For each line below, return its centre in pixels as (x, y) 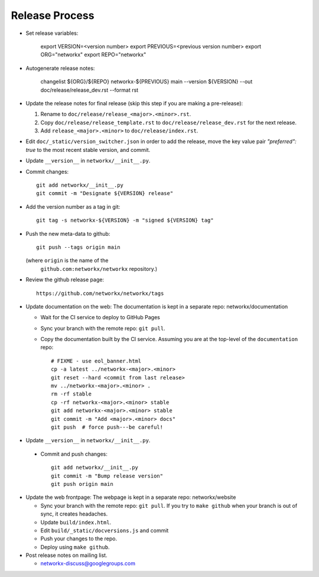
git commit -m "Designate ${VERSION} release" (105, 193)
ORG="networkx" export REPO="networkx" (93, 55)
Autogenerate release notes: (60, 68)
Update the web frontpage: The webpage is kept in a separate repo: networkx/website (131, 497)
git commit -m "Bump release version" (107, 476)
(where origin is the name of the (67, 261)
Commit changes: (47, 171)
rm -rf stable (71, 394)
